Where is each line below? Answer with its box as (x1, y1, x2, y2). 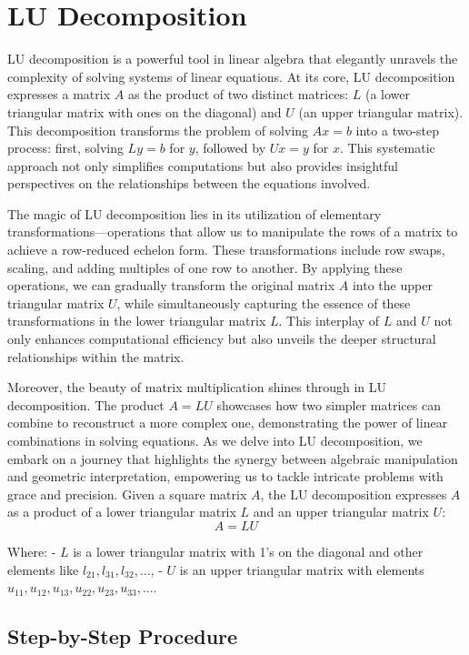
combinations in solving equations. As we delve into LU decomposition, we (7, 431, 423, 449)
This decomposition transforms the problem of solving (7, 120, 309, 139)
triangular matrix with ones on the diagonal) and (7, 102, 282, 121)
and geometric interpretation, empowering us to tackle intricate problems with (7, 467, 444, 486)
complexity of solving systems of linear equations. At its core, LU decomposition (7, 66, 455, 86)
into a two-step (355, 120, 440, 139)
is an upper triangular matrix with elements (179, 559, 424, 579)
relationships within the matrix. (7, 347, 185, 366)
